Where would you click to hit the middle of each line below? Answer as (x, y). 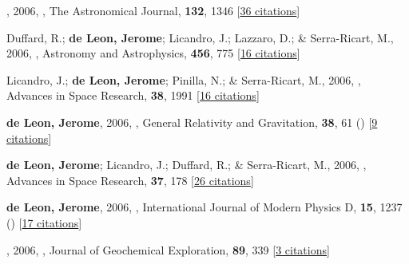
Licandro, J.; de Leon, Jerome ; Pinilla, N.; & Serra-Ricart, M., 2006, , (184, 79)
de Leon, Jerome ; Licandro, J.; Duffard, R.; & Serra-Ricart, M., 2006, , (187, 165)
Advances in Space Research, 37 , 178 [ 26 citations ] (130, 180)
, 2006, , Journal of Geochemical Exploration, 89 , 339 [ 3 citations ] (168, 249)
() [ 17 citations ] (44, 222)
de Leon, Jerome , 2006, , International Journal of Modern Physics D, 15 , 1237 (204, 207)
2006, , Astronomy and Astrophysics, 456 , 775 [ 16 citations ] (153, 53)
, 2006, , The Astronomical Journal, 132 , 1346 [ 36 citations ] (153, 10)
